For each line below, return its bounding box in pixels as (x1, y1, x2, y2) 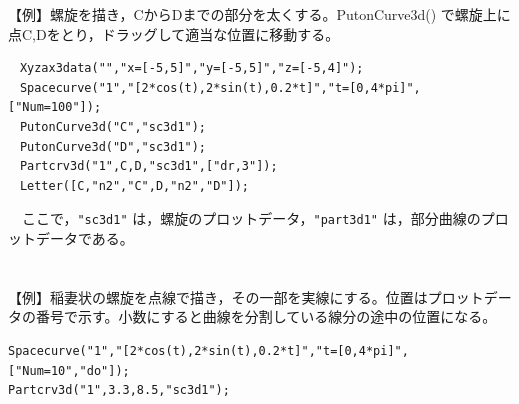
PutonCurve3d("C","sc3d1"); (19, 119, 207, 134)
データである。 (35, 228, 134, 248)
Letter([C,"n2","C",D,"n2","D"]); (19, 178, 249, 193)
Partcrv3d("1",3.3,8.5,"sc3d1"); (8, 383, 230, 398)
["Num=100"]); (8, 100, 102, 115)
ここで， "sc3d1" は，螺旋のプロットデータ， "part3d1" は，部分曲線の (21, 208, 481, 229)
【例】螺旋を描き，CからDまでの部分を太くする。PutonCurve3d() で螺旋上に (8, 4, 511, 24)
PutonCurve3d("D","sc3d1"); (19, 139, 207, 154)
